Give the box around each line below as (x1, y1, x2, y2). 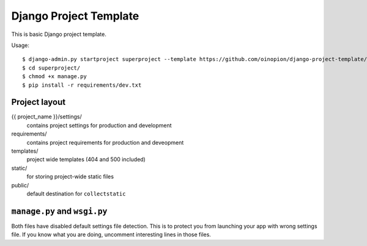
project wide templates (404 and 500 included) (26, 156, 146, 163)
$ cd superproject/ (22, 64, 81, 71)
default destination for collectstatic (26, 190, 126, 197)
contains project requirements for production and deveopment (26, 139, 184, 146)
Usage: (11, 42, 30, 49)
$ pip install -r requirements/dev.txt (22, 81, 142, 89)
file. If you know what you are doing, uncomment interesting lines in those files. (11, 231, 211, 238)
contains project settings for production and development (26, 121, 172, 129)
